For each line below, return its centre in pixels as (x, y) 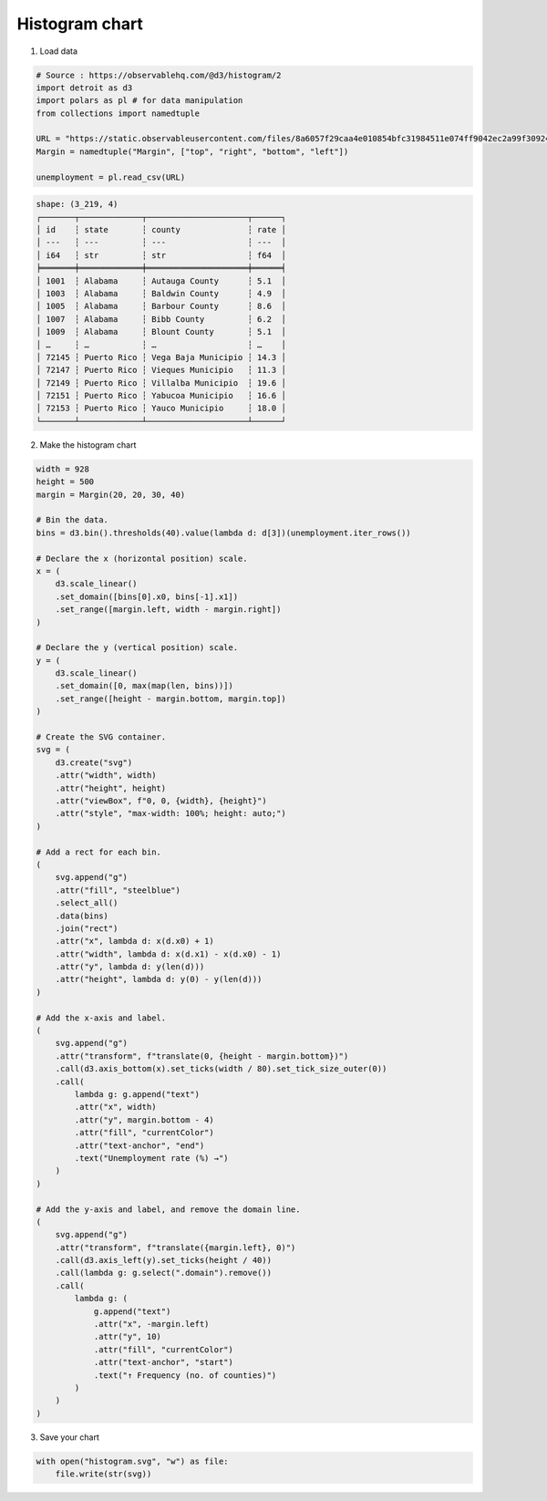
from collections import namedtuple (118, 113)
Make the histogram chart (88, 445)
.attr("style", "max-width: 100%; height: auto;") (170, 813)
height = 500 (65, 482)
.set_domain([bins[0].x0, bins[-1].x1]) (147, 596)
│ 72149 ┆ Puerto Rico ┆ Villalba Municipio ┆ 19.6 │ (161, 383)
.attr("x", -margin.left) (151, 1324)
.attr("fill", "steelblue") (118, 890)
